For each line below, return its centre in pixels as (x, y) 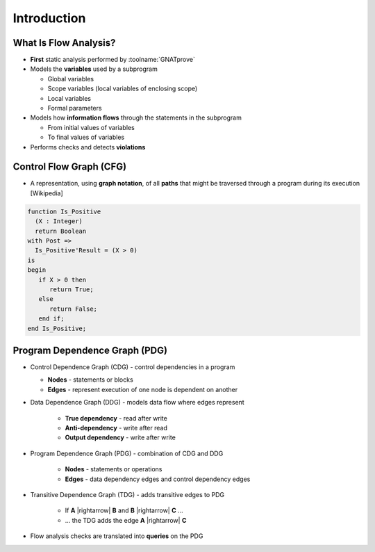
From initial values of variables (91, 127)
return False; (73, 309)
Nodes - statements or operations (114, 469)
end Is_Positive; (57, 328)
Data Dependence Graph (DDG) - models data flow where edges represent (137, 403)
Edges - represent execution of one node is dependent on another (143, 389)
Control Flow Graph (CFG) (70, 167)
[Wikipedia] (47, 193)
